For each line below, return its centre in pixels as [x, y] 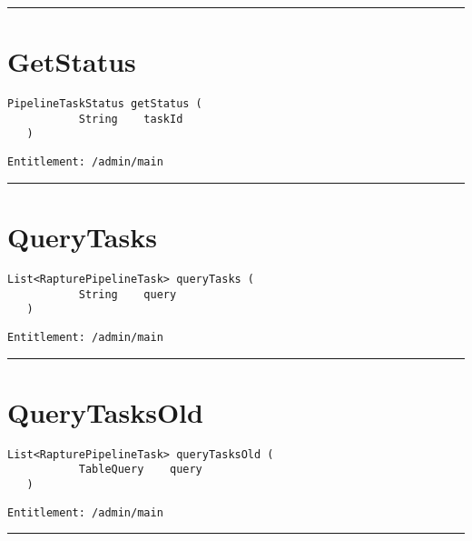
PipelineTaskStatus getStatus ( [105, 104]
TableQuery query [140, 470]
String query [128, 294]
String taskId [131, 119]
